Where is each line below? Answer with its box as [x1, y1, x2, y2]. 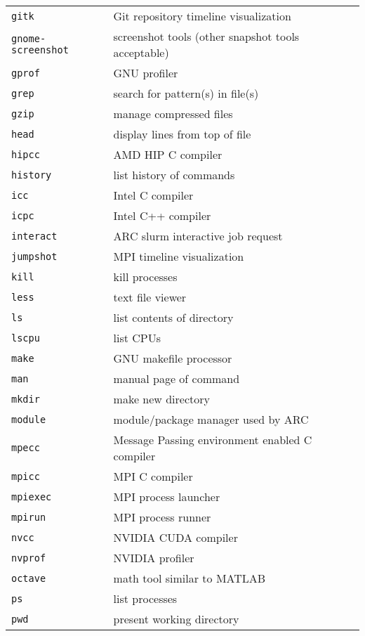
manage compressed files [113, 105, 233, 122]
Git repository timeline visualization [113, 8, 291, 24]
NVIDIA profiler [113, 550, 194, 566]
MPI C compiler [113, 468, 193, 484]
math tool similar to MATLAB [113, 570, 266, 586]
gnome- [11, 33, 46, 44]
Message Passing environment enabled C [113, 431, 312, 448]
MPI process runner [113, 509, 211, 525]
